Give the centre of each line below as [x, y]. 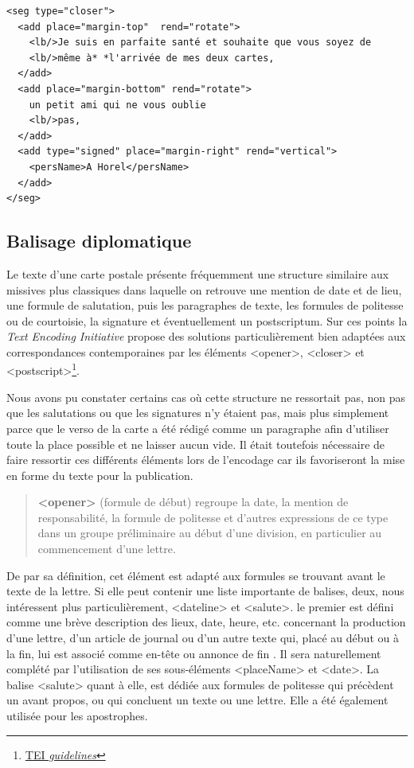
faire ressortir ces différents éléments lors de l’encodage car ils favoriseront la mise [206, 460]
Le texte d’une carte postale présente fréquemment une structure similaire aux [198, 273]
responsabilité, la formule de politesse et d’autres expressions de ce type [213, 517]
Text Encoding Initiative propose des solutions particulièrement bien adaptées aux [206, 336]
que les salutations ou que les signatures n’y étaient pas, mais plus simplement [198, 413]
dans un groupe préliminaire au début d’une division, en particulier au [210, 533]
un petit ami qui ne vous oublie [117, 105]
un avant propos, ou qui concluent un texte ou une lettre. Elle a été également [197, 700]
